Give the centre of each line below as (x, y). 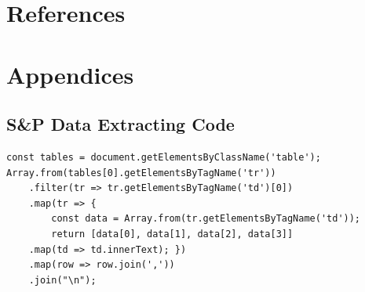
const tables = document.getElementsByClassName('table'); (164, 157)
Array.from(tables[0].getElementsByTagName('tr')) (141, 173)
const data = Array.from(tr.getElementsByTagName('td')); (206, 219)
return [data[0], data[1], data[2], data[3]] (172, 234)
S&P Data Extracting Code (120, 124)
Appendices (70, 74)
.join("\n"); (62, 280)
